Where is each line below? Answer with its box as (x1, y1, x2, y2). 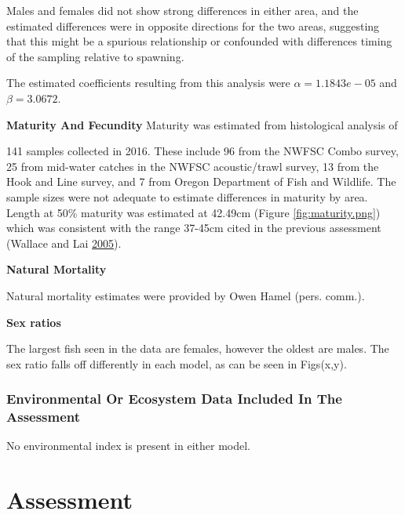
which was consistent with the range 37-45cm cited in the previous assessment (6, 219, 381, 236)
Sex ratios (6, 314, 61, 330)
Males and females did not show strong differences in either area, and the (6, 2, 359, 18)
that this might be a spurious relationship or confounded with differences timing (6, 33, 392, 49)
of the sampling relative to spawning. (6, 48, 184, 64)
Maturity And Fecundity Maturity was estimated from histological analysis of (6, 116, 398, 132)
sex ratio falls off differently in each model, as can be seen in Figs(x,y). (6, 355, 347, 372)
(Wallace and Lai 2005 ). (6, 234, 122, 251)
